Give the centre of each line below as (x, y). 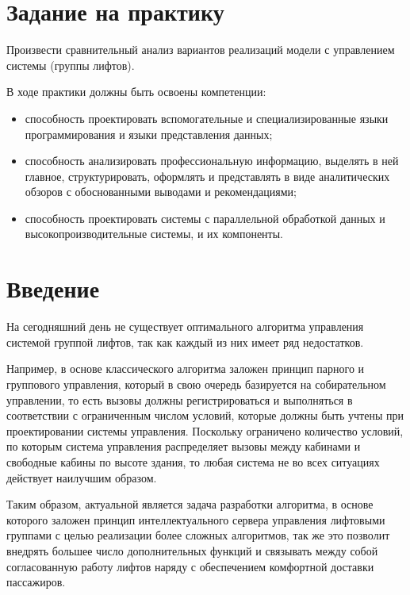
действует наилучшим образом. (82, 477)
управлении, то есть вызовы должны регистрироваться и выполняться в (180, 399)
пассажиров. (36, 582)
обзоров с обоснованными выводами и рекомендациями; (161, 192)
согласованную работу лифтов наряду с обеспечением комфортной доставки (190, 566)
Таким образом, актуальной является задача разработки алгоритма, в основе (190, 504)
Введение (53, 288)
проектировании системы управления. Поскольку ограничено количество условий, (205, 430)
